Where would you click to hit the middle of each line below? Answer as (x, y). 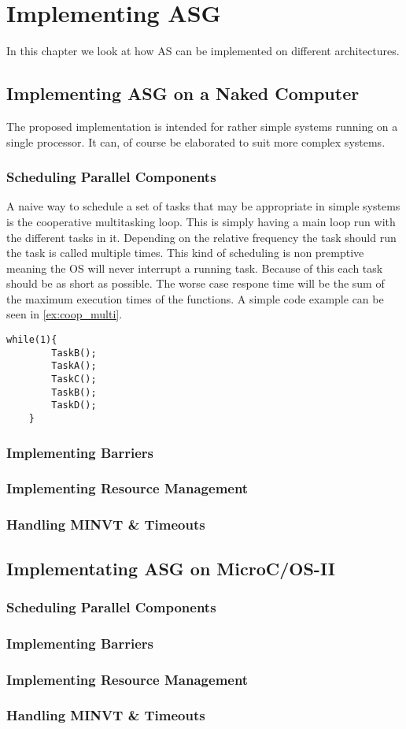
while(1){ (32, 340)
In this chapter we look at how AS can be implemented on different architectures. (203, 51)
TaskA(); (74, 366)
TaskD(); (74, 405)
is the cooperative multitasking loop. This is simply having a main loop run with (201, 221)
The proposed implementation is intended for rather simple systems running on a (202, 126)
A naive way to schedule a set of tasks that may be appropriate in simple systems (203, 206)
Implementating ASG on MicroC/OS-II (171, 568)
